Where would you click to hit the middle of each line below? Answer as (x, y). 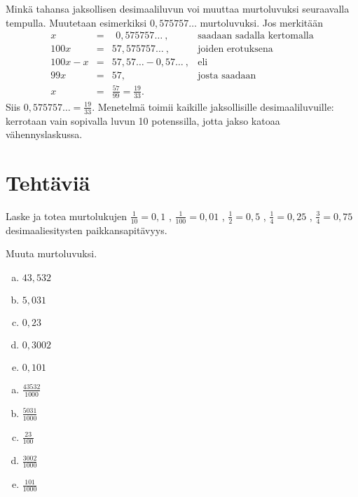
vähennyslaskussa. (44, 134)
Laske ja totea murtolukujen (66, 216)
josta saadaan (227, 76)
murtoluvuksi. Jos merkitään (261, 22)
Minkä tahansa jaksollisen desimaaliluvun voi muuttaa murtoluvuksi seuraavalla (178, 8)
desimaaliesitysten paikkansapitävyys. (87, 230)
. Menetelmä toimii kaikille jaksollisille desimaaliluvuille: (213, 106)
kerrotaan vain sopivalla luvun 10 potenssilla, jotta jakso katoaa (143, 120)
